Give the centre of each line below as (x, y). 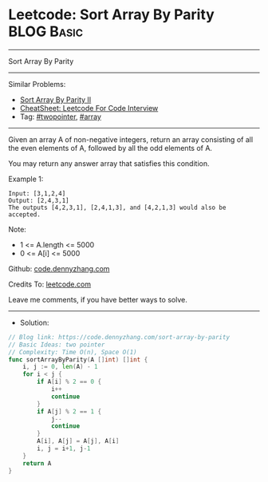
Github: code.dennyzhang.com (59, 268)
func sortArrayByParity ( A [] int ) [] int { (78, 360)
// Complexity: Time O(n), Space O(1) (73, 352)
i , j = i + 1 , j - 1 (64, 448)
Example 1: (26, 179)
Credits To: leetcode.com (50, 284)
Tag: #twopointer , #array (61, 117)
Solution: (34, 322)
